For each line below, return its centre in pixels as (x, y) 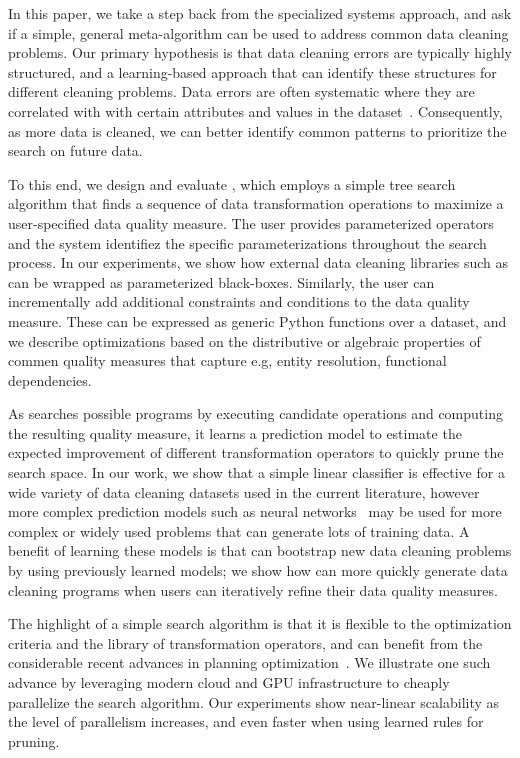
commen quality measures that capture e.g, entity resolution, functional (227, 360)
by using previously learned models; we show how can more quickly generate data (258, 570)
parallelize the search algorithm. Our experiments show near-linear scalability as (254, 701)
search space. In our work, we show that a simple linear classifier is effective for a (256, 472)
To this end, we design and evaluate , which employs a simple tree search (232, 183)
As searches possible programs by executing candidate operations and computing (255, 413)
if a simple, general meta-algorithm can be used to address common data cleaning (258, 32)
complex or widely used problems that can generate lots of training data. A (239, 530)
